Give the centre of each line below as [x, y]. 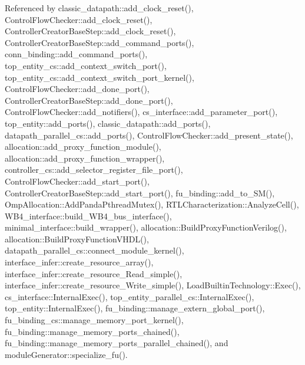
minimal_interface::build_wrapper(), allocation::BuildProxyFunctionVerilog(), [146, 227]
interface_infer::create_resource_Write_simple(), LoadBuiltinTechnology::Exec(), [153, 285]
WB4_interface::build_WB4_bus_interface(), [88, 216]
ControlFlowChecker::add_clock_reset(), [79, 19]
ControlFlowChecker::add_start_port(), [77, 181]
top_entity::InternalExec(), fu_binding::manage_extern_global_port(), [135, 308]
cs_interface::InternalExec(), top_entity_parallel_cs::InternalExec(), [130, 296]
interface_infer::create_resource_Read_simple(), [94, 273]
